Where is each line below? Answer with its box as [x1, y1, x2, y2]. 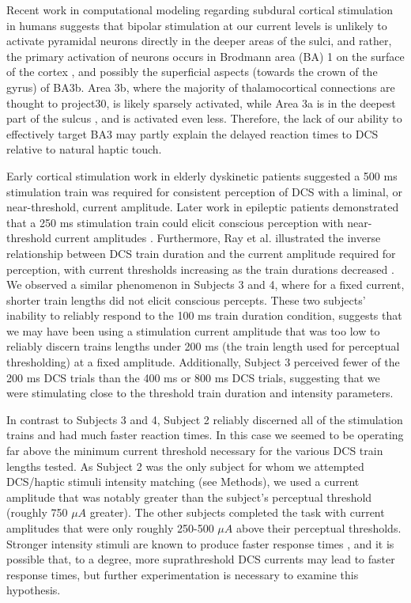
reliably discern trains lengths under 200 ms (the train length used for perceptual [6, 338, 400, 355]
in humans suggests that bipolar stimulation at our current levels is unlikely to [6, 17, 387, 33]
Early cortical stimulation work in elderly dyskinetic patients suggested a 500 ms [6, 167, 398, 184]
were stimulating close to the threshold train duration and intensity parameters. [6, 385, 394, 401]
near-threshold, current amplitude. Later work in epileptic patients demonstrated [6, 199, 399, 215]
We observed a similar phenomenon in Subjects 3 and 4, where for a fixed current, [6, 276, 405, 293]
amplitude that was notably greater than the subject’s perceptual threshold [6, 488, 372, 505]
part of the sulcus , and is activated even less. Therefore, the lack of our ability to [6, 110, 402, 127]
